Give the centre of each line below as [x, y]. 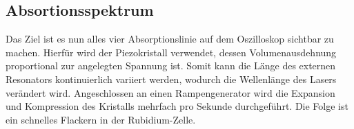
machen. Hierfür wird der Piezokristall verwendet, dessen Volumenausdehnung [171, 52]
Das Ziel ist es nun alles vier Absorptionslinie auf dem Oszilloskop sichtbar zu [170, 39]
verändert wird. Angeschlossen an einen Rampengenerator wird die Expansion [170, 92]
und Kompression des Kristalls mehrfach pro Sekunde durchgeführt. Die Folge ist [177, 106]
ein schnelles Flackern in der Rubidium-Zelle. [101, 119]
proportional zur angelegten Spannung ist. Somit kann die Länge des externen [171, 66]
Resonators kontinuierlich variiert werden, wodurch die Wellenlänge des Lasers [171, 79]
